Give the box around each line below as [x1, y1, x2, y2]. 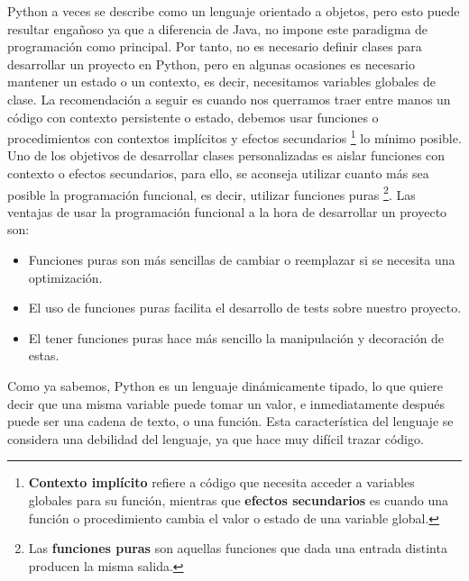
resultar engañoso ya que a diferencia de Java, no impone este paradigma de [7, 19, 428, 38]
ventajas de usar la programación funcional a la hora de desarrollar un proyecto [7, 202, 447, 221]
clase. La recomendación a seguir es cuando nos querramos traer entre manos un [7, 89, 451, 108]
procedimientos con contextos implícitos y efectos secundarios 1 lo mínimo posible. [7, 126, 462, 147]
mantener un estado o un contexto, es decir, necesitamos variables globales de [7, 72, 436, 91]
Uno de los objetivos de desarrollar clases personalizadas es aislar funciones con [7, 146, 446, 165]
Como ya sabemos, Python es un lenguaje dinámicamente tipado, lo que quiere [7, 377, 444, 395]
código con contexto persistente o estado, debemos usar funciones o [7, 107, 379, 126]
